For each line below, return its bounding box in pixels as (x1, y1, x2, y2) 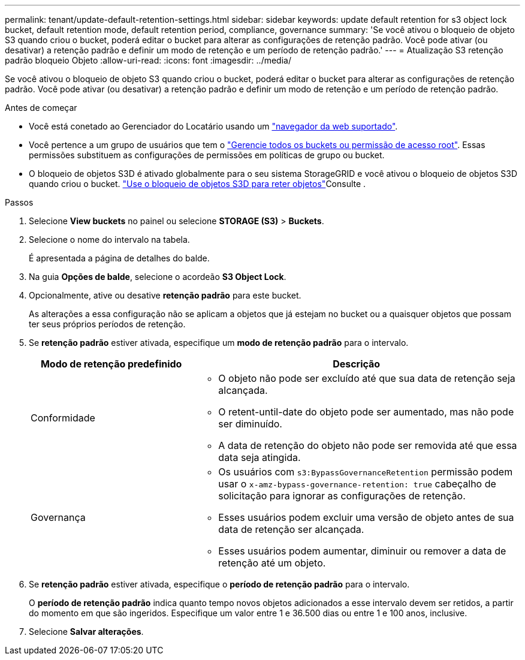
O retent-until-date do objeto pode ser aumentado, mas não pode (218, 406, 514, 418)
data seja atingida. (218, 451, 301, 463)
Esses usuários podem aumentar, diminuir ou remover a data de (218, 545, 506, 557)
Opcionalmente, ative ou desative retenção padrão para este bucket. (29, 290, 301, 300)
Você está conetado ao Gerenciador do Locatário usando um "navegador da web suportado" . (29, 121, 398, 131)
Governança (31, 511, 86, 523)
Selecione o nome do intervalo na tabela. (29, 234, 190, 245)
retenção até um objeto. (218, 557, 326, 569)
